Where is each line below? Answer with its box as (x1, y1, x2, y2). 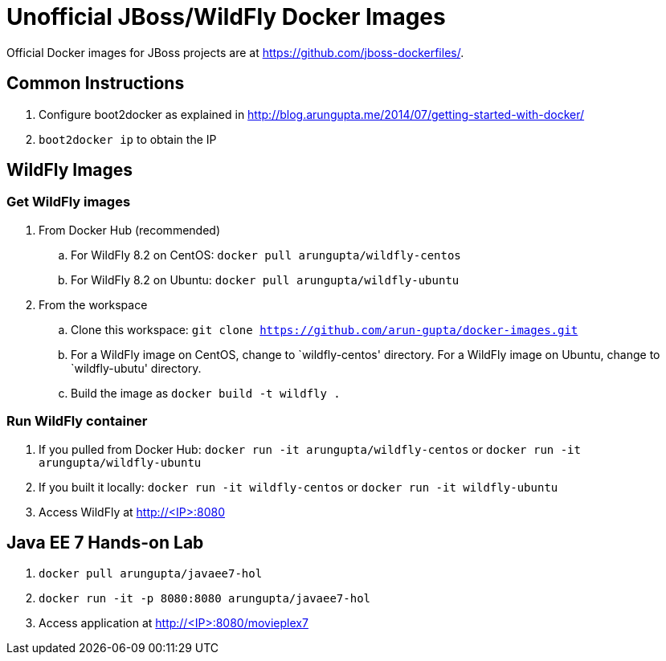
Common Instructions (6, 73, 185, 94)
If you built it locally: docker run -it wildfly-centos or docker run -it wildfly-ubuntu (39, 479, 558, 494)
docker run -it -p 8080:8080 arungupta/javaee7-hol (39, 592, 371, 606)
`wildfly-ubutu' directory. (71, 361, 202, 375)
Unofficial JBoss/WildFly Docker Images (6, 3, 446, 31)
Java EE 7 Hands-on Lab (6, 532, 204, 553)
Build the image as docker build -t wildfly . (71, 386, 341, 400)
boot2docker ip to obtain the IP (39, 132, 217, 146)
